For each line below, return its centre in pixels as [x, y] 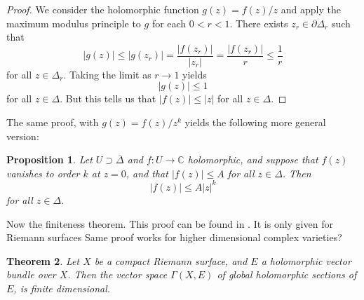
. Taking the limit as [107, 74]
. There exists [259, 23]
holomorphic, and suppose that [253, 159]
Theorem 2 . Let [43, 260]
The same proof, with [53, 122]
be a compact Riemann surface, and [171, 260]
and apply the [311, 9]
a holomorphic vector [306, 260]
